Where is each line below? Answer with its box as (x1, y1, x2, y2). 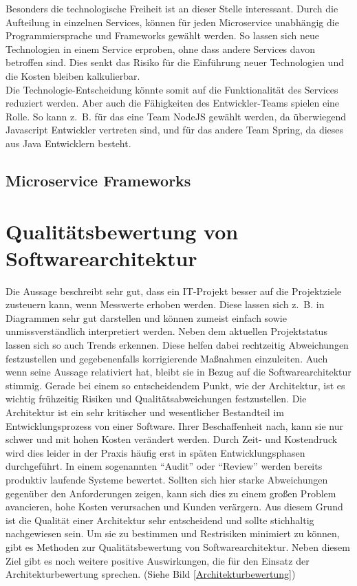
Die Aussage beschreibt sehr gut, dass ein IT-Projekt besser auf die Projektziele (6, 283, 342, 298)
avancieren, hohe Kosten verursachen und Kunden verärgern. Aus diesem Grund (6, 499, 343, 514)
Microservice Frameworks (6, 169, 191, 191)
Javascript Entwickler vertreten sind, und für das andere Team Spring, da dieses (6, 122, 344, 137)
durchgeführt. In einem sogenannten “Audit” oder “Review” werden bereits (6, 459, 323, 473)
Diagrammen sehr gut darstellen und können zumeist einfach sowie (6, 310, 287, 325)
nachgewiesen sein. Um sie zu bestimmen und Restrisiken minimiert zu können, (6, 526, 340, 541)
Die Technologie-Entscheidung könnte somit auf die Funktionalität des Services (6, 82, 338, 96)
